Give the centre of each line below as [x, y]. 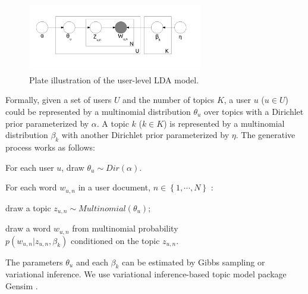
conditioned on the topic [115, 240]
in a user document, [114, 187]
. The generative [265, 135]
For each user [30, 167]
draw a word [28, 228]
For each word [31, 187]
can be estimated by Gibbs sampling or [194, 262]
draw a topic [28, 207]
